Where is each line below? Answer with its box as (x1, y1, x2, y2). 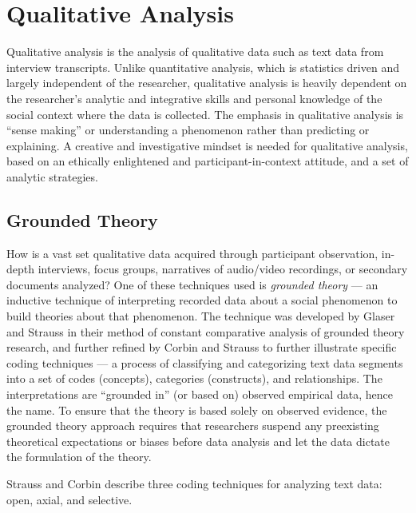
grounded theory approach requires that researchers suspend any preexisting (6, 417, 379, 434)
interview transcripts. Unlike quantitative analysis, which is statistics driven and (6, 58, 399, 75)
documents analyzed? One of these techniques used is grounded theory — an (6, 276, 378, 292)
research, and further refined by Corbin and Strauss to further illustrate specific (6, 339, 397, 356)
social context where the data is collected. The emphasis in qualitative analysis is (6, 105, 404, 122)
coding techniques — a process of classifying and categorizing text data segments (6, 354, 403, 371)
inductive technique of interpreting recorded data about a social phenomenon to (6, 292, 398, 308)
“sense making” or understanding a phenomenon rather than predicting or (6, 121, 370, 138)
